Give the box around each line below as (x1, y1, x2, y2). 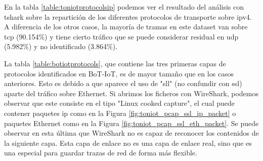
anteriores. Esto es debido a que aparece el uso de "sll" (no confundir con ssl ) (4, 78, 242, 89)
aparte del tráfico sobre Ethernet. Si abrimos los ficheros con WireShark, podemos (4, 88, 258, 98)
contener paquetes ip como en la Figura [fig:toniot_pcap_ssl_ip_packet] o (4, 107, 236, 118)
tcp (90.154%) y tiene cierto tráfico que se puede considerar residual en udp (4, 31, 239, 42)
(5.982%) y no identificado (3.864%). (4, 41, 118, 52)
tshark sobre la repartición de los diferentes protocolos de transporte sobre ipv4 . (4, 11, 252, 22)
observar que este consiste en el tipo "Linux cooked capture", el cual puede (4, 98, 235, 108)
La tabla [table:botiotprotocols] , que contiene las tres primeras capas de (4, 58, 226, 68)
